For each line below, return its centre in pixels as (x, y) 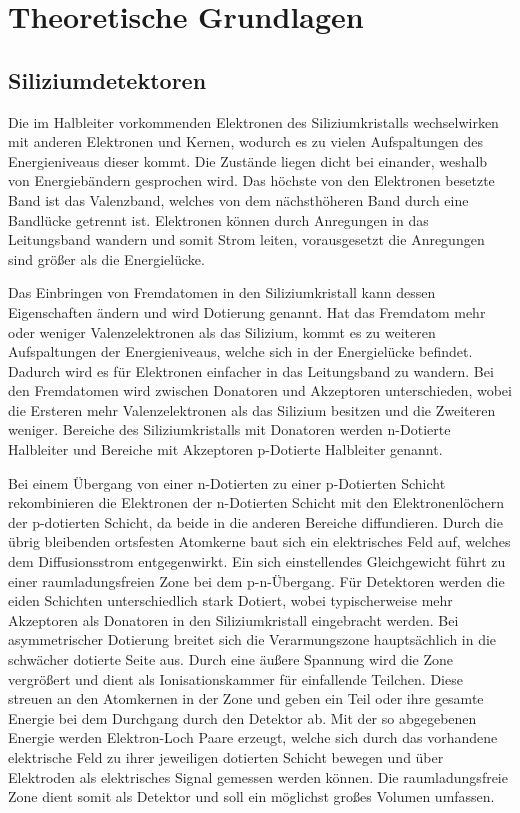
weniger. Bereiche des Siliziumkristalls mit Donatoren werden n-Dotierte (229, 429)
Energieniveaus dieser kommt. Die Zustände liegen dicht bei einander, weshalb (248, 160)
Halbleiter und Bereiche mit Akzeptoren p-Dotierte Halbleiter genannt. (225, 449)
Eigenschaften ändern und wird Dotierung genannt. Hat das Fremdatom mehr (247, 311)
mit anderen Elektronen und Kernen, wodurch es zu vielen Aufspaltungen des (246, 141)
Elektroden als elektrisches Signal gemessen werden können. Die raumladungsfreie (258, 776)
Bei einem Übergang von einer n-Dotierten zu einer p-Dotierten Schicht (227, 482)
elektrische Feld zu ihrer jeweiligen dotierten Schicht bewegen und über (226, 756)
